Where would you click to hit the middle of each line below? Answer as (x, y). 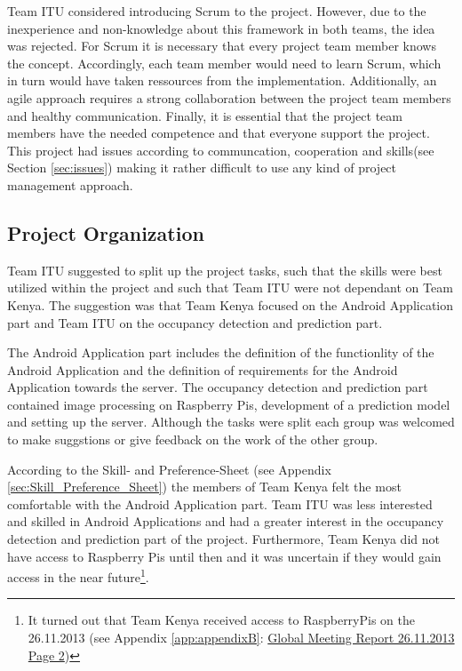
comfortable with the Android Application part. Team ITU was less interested (220, 503)
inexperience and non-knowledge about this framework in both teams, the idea (221, 28)
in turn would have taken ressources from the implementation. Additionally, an (222, 80)
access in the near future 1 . (78, 575)
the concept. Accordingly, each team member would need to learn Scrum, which (224, 63)
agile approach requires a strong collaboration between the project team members (229, 97)
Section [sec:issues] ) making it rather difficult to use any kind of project (202, 168)
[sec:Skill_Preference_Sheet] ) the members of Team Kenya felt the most (204, 487)
